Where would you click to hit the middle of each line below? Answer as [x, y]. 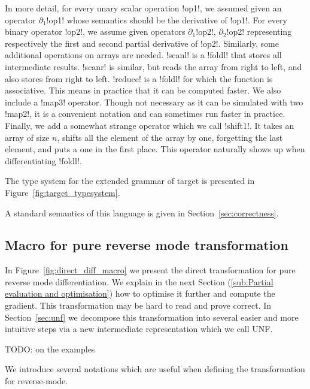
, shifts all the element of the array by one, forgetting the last [170, 137]
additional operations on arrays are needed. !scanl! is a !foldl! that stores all [143, 55]
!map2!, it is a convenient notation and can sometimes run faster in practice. [145, 114]
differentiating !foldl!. [43, 160]
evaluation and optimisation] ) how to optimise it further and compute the [140, 293]
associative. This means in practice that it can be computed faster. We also [143, 90]
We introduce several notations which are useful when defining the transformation [155, 369]
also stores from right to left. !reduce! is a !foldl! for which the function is [139, 78]
